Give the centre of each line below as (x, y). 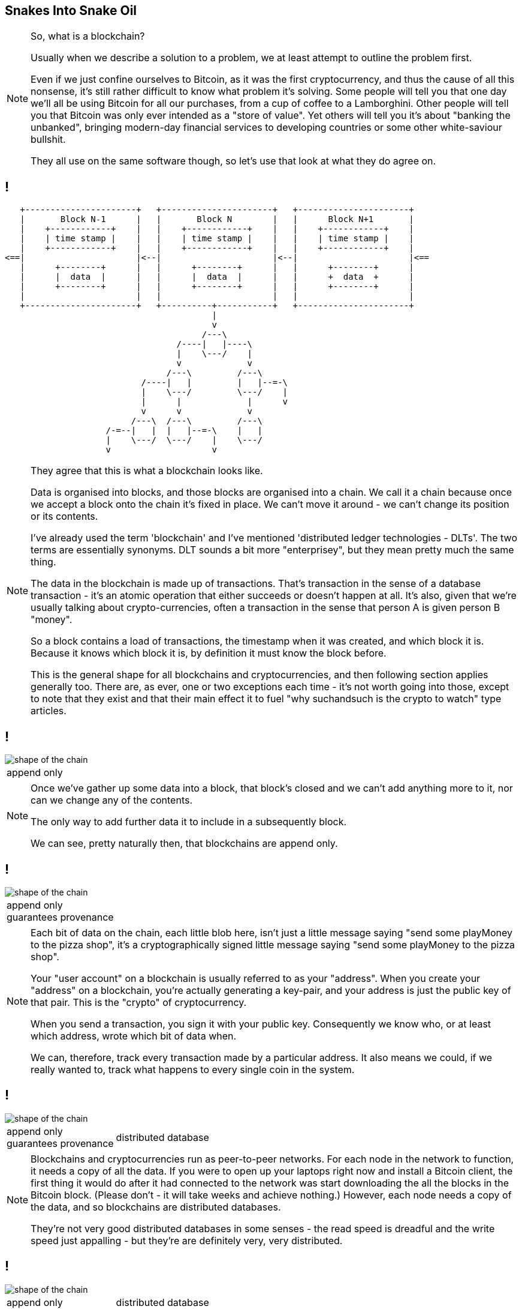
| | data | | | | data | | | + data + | (217, 277)
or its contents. (64, 516)
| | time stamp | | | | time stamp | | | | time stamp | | (217, 239)
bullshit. (48, 140)
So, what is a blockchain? (88, 36)
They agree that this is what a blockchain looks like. (147, 471)
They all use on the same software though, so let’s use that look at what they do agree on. (233, 161)
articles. (49, 711)
